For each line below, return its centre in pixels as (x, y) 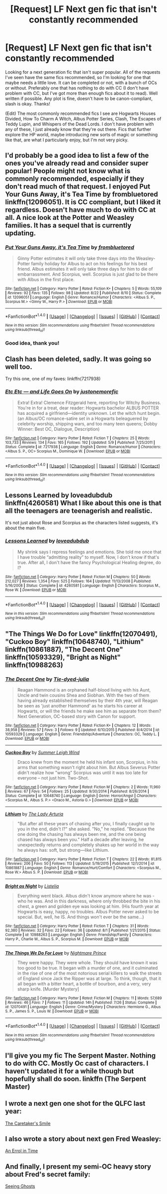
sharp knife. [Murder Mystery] (48, 989)
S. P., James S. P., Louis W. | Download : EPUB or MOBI (52, 1011)
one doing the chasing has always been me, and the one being (82, 834)
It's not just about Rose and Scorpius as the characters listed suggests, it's (82, 523)
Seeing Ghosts (20, 1186)
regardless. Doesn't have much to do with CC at (81, 210)
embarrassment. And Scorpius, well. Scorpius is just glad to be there (87, 274)
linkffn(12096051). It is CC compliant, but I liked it (83, 202)
